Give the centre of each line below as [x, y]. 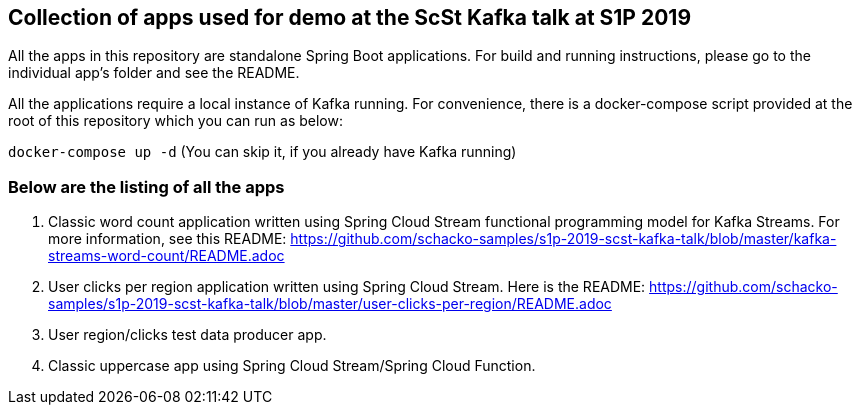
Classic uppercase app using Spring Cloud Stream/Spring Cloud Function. [292, 366]
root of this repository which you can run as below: [175, 121]
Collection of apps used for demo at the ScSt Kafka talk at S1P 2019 [350, 17]
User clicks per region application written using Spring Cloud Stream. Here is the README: [347, 287]
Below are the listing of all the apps [146, 186]
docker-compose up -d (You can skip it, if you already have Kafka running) [262, 152]
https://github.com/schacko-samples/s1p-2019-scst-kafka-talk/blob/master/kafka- [563, 239]
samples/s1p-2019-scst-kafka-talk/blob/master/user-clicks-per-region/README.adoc [330, 304]
